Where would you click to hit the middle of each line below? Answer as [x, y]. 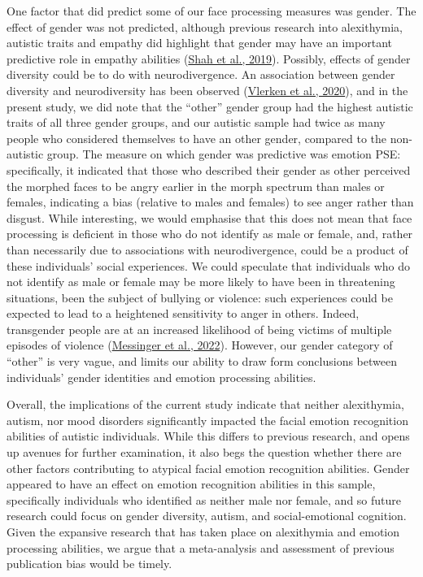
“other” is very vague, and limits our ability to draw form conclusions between [202, 361]
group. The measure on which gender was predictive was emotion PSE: [224, 154]
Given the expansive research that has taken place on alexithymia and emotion [203, 531]
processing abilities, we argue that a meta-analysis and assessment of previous [201, 547]
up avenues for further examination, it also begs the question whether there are [204, 452]
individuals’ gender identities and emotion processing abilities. [161, 377]
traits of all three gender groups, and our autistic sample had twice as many [196, 122]
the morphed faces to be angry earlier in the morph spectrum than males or [196, 186]
